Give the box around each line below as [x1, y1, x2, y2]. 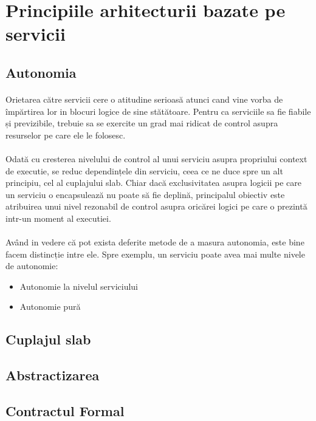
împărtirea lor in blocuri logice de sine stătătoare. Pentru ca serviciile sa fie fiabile [5, 104, 311, 117]
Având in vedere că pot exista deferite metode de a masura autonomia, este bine [5, 236, 304, 248]
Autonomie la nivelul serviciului [19, 279, 138, 292]
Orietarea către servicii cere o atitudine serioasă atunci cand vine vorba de [5, 92, 283, 105]
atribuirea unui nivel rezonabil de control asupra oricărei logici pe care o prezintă [5, 200, 307, 213]
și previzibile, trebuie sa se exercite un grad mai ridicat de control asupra [5, 117, 278, 129]
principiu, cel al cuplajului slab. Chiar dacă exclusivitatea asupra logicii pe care [5, 176, 301, 189]
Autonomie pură [19, 300, 81, 313]
